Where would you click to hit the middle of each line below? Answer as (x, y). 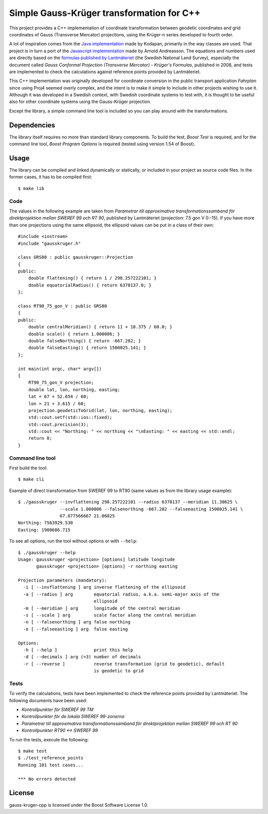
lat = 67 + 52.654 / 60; (58, 397)
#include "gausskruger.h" (50, 243)
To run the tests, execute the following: (49, 739)
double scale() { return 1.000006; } (74, 334)
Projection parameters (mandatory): (63, 580)
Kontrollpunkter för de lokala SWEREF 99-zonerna (73, 716)
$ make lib (31, 188)
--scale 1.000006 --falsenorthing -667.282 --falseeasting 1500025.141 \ (151, 509)
